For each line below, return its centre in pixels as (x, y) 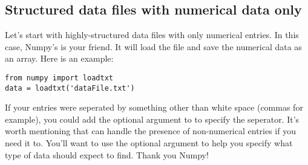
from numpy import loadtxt (59, 78)
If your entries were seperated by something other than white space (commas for (154, 107)
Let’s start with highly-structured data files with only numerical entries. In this (152, 35)
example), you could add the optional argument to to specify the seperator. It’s (152, 119)
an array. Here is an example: (59, 58)
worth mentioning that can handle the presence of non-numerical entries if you (150, 131)
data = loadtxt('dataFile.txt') (70, 88)
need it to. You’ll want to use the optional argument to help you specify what (149, 143)
